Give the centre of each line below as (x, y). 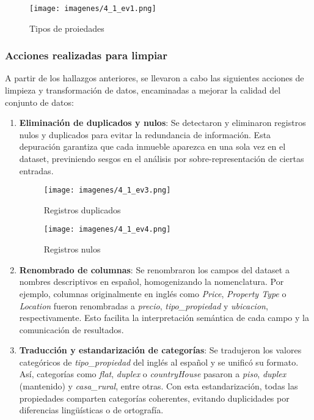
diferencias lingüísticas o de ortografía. (91, 410)
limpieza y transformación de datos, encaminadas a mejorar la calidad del (143, 90)
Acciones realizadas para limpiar (86, 55)
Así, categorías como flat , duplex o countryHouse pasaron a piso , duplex (153, 374)
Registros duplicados (82, 209)
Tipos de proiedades (67, 28)
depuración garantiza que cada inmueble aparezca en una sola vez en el (152, 146)
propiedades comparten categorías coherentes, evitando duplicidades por (154, 398)
